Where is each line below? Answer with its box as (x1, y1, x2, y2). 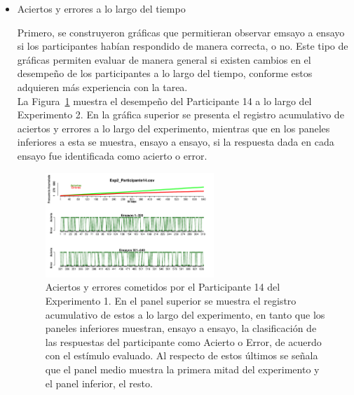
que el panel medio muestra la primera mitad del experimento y (45, 361, 320, 376)
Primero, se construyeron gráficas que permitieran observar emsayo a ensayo (17, 25, 345, 39)
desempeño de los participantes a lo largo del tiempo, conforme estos (17, 66, 313, 81)
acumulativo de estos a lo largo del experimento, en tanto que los (45, 307, 325, 321)
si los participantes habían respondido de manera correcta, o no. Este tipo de (17, 39, 348, 53)
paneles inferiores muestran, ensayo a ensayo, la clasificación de (45, 321, 317, 335)
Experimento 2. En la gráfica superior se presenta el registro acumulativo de (17, 107, 344, 122)
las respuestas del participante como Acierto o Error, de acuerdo (45, 334, 322, 349)
